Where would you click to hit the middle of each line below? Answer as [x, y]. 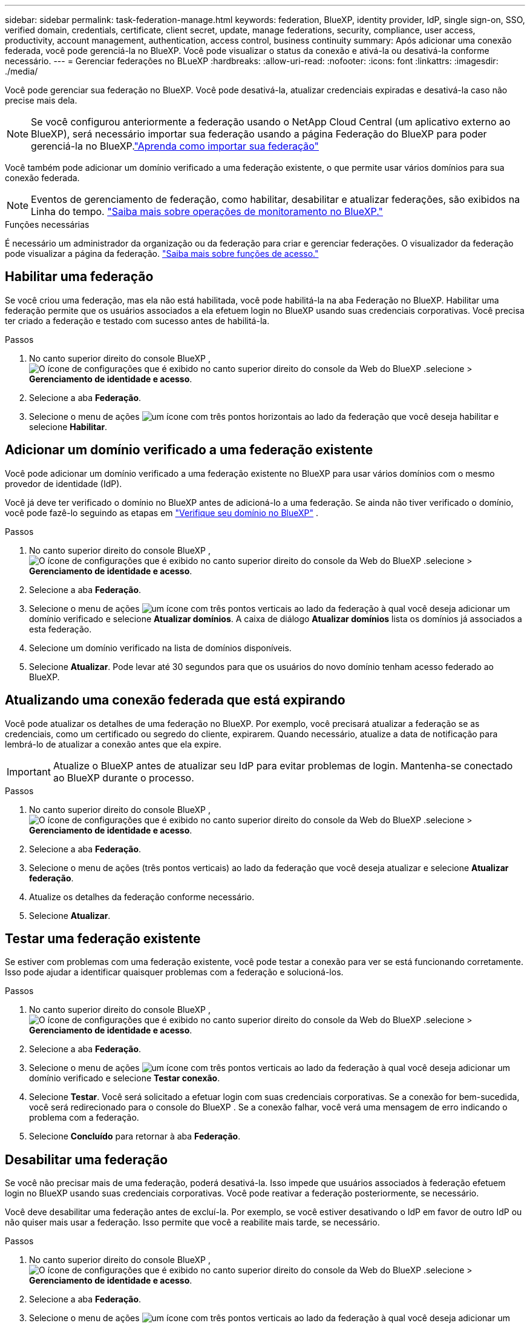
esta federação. [61, 629]
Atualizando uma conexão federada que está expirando [175, 700]
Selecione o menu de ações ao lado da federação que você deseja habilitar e [264, 416]
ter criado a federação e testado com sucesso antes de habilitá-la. [137, 320]
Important [29, 771]
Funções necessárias [47, 224]
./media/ [21, 71]
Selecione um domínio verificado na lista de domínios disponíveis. [160, 648]
